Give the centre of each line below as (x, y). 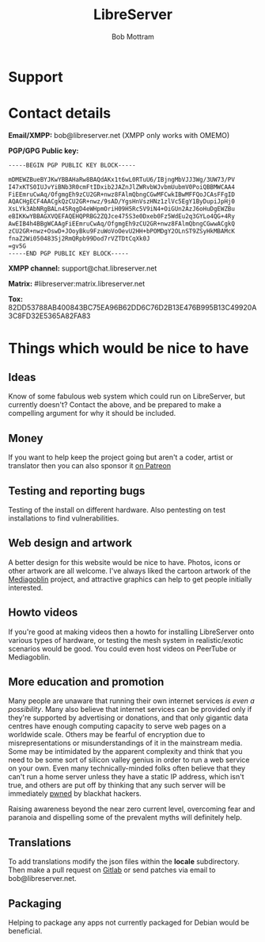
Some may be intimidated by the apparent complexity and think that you (125, 752)
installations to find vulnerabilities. (64, 518)
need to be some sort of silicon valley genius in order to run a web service (129, 760)
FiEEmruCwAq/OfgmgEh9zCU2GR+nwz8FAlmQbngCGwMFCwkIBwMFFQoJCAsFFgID (122, 194)
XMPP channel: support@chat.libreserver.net (83, 268)
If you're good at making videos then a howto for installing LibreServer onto (131, 632)
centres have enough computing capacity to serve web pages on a (117, 726)
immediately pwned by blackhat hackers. (75, 794)
